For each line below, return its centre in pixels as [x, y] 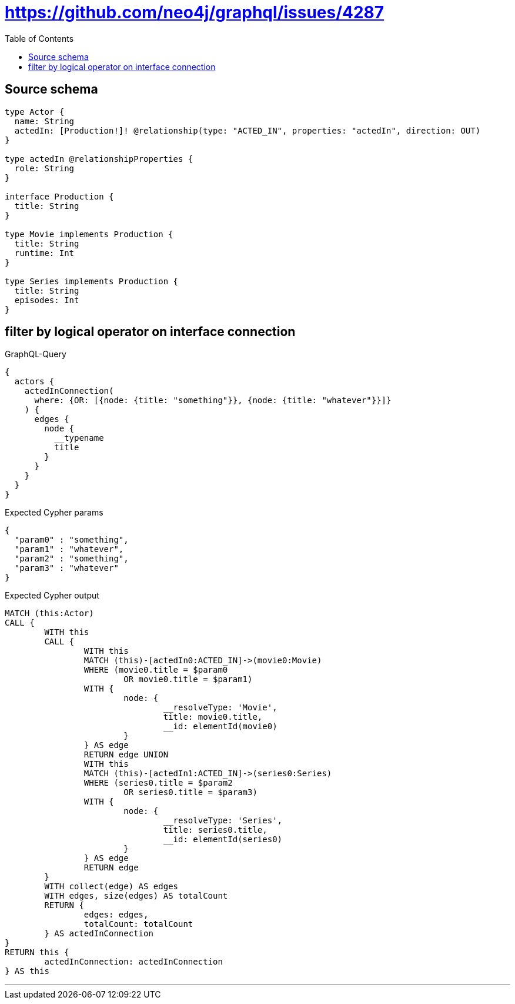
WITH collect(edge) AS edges [111, 887]
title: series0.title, [215, 830]
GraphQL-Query [36, 354]
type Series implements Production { [92, 281]
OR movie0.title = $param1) [188, 679]
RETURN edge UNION [126, 755]
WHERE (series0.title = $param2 [158, 783]
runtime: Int [44, 253]
